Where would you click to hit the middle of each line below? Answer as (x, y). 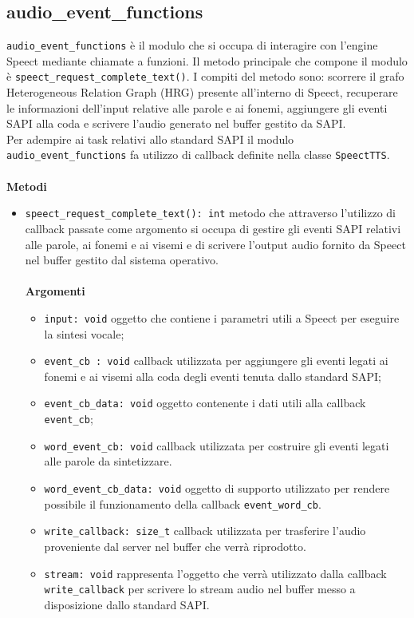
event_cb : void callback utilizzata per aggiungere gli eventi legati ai (216, 360)
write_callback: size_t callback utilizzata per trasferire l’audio (205, 531)
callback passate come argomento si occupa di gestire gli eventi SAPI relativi (213, 228)
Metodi (27, 186)
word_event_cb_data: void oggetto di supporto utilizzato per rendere (217, 488)
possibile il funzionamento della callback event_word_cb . (183, 503)
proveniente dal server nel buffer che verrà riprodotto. (175, 546)
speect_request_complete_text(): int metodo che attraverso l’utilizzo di (210, 213)
